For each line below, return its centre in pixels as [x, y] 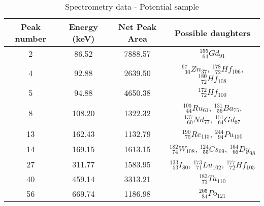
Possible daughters [212, 32]
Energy [83, 27]
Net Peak [137, 27]
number [31, 38]
